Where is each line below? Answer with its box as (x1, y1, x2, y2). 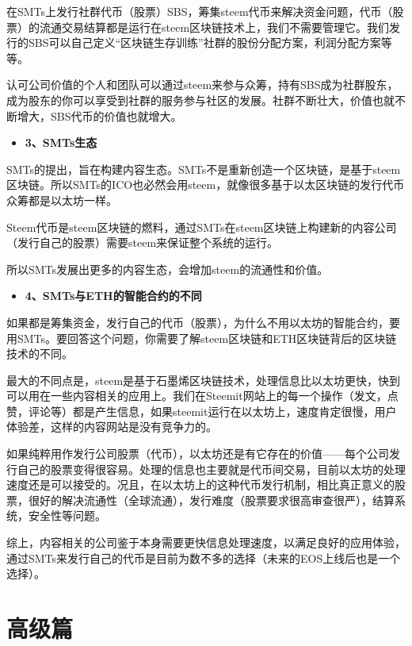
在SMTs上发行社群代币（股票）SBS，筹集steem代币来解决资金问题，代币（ (6, 3, 393, 19)
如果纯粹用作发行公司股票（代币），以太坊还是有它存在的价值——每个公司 (6, 445, 389, 462)
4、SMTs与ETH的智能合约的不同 (25, 287, 202, 304)
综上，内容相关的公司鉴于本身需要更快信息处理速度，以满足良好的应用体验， (6, 534, 406, 551)
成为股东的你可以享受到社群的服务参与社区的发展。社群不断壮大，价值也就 (6, 91, 395, 108)
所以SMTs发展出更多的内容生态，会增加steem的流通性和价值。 (6, 260, 329, 277)
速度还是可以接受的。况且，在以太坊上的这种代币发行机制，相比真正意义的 (6, 476, 395, 493)
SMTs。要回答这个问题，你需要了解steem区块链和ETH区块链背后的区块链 (17, 329, 397, 346)
